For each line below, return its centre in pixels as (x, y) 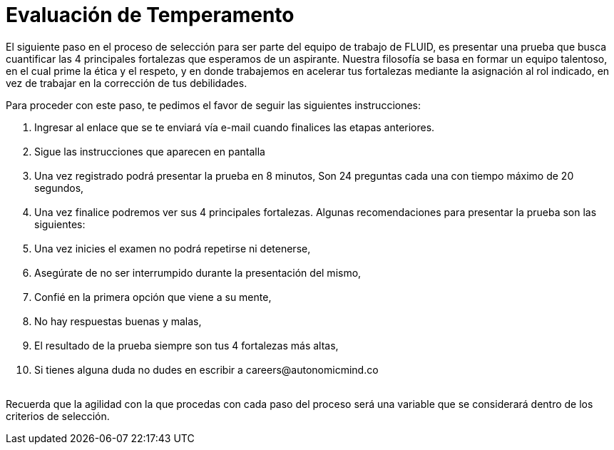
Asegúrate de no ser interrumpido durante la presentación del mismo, (198, 272)
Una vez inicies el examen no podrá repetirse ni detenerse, (173, 248)
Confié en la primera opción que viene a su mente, (153, 297)
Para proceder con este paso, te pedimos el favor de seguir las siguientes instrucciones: (214, 105)
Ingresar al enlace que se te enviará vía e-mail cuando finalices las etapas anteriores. (235, 127)
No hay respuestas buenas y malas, (118, 321)
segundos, (59, 188)
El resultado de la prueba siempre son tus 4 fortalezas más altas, (186, 345)
